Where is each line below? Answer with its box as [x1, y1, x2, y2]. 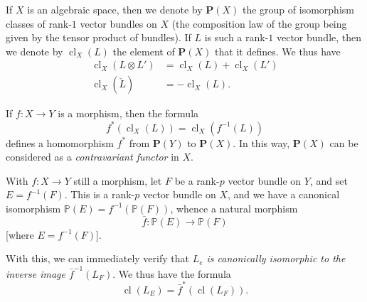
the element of [112, 43, 175, 58]
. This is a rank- [64, 187, 135, 202]
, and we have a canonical [227, 187, 340, 202]
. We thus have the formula [112, 266, 231, 281]
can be [329, 135, 358, 150]
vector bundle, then [276, 30, 362, 45]
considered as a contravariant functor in [6, 149, 179, 164]
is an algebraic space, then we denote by [27, 2, 203, 16]
